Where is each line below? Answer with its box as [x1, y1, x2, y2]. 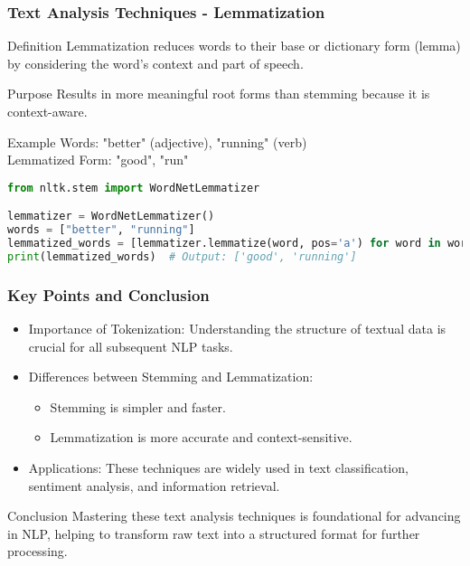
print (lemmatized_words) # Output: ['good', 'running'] [7, 250, 357, 263]
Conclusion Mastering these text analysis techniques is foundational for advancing [7, 506, 461, 525]
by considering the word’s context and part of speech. [7, 53, 304, 72]
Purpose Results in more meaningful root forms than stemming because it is [7, 84, 430, 103]
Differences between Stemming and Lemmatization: [28, 367, 314, 386]
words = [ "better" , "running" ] [7, 223, 195, 237]
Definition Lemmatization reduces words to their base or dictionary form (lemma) [7, 36, 461, 55]
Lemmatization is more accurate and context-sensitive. [50, 428, 352, 447]
